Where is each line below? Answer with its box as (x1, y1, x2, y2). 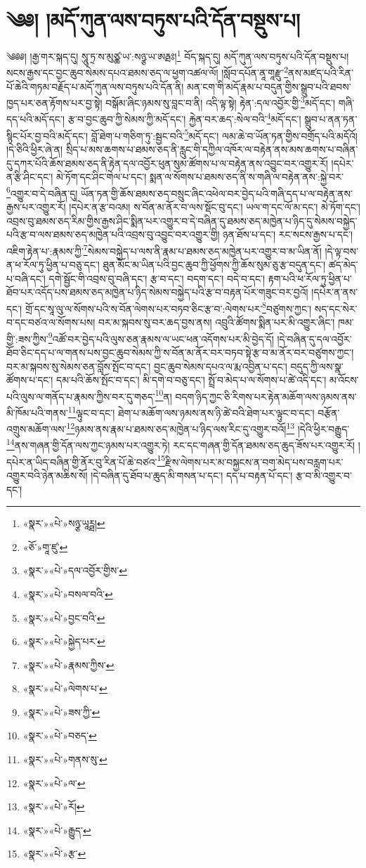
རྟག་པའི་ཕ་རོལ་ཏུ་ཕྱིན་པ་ (268, 271, 352, 285)
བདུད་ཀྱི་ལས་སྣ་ (290, 358, 344, 373)
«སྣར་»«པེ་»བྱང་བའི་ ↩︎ (22, 610, 105, 625)
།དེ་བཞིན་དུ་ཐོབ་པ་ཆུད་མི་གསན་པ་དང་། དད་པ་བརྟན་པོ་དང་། (91, 467, 293, 482)
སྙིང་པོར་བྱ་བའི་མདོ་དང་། (6, 128, 89, 143)
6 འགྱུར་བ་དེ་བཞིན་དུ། (6, 183, 78, 200)
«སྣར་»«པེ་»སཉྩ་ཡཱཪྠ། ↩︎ (22, 516, 105, 531)
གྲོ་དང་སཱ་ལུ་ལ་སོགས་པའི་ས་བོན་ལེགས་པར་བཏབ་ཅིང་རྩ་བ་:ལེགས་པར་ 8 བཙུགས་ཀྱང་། (25, 299, 312, 316)
